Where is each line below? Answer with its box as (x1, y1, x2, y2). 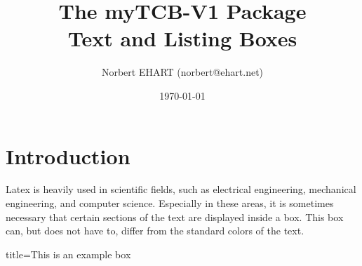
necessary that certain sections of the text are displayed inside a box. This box (6, 209, 344, 224)
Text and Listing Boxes (67, 24, 297, 53)
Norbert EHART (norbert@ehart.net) (101, 65, 264, 79)
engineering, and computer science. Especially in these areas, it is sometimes (6, 196, 334, 211)
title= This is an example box (6, 246, 131, 261)
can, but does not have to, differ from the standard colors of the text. (6, 223, 304, 238)
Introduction (6, 141, 130, 170)
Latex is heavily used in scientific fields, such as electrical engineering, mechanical (6, 182, 356, 197)
